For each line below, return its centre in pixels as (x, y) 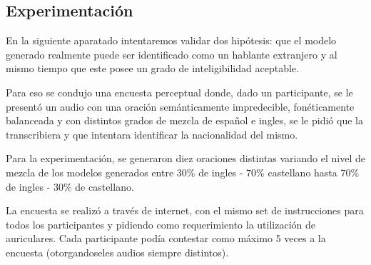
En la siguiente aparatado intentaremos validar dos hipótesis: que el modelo (171, 40)
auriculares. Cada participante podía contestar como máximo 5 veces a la (166, 238)
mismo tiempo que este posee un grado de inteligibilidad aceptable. (152, 68)
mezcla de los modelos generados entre (90, 172)
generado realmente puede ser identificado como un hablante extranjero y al (172, 54)
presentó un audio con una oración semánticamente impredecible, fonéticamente (180, 106)
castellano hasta (303, 172)
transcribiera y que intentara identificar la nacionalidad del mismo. (152, 134)
